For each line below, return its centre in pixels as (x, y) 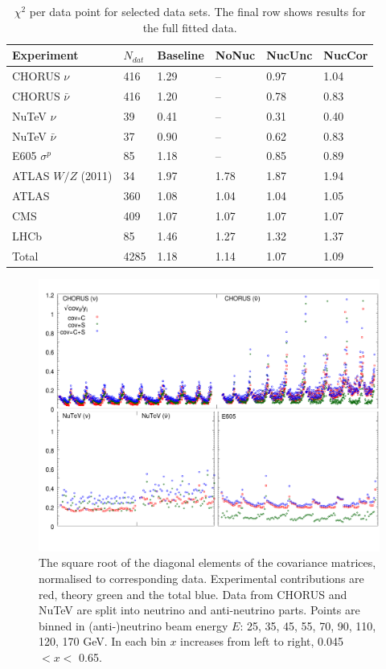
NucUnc (289, 55)
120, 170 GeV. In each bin (103, 641)
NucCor (346, 55)
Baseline (181, 55)
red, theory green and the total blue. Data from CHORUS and (193, 594)
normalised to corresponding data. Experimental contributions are (201, 579)
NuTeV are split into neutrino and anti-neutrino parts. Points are (199, 610)
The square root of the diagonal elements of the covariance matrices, (207, 562)
